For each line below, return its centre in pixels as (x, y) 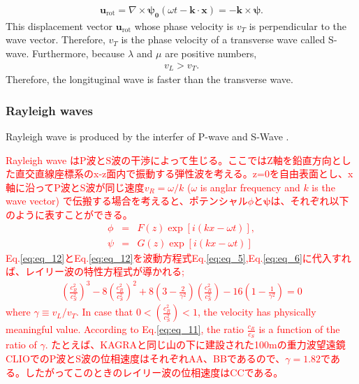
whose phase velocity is (184, 25)
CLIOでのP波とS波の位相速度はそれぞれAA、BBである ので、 (146, 359)
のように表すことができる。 (69, 214)
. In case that (104, 312)
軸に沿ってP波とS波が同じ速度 (75, 187)
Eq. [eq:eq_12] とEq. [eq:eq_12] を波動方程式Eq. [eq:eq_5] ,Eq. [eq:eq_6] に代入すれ (178, 257)
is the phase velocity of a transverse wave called (223, 39)
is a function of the (299, 329)
